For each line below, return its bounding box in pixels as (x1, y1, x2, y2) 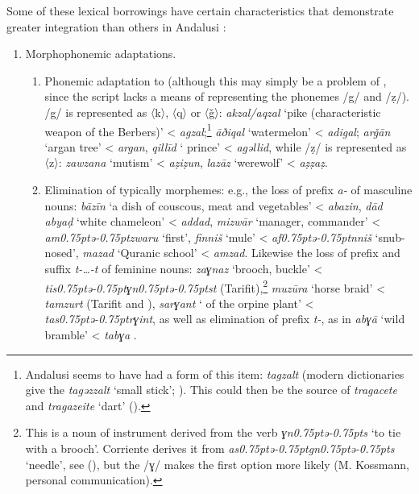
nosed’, (44, 244, 79, 261)
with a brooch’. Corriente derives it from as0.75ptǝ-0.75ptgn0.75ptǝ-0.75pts (25, 439, 395, 456)
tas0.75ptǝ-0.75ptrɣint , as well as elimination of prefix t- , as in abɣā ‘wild (44, 310, 405, 327)
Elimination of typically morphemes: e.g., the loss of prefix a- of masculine (44, 181, 413, 197)
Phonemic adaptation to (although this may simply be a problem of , (44, 72, 387, 89)
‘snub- (375, 228, 405, 245)
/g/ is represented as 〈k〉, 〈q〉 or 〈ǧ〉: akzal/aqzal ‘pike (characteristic (44, 103, 381, 120)
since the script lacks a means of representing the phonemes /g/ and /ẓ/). (44, 88, 410, 105)
